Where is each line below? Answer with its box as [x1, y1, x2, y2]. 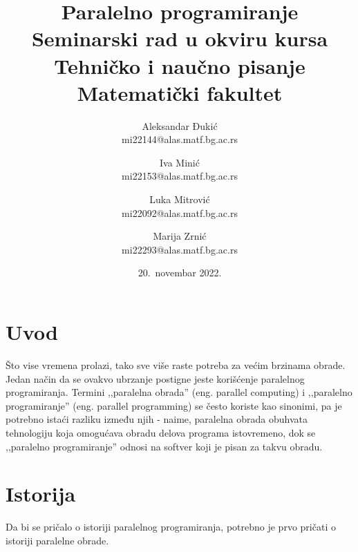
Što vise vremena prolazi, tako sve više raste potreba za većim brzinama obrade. [6, 357, 346, 372]
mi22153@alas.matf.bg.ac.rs [122, 169, 238, 183]
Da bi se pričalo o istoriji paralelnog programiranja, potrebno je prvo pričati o [6, 520, 336, 534]
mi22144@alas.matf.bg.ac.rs [122, 132, 238, 146]
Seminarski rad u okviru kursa [31, 24, 328, 53]
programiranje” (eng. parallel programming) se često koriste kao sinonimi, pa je [6, 398, 342, 412]
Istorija [6, 479, 76, 508]
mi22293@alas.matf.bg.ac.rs [122, 242, 238, 256]
